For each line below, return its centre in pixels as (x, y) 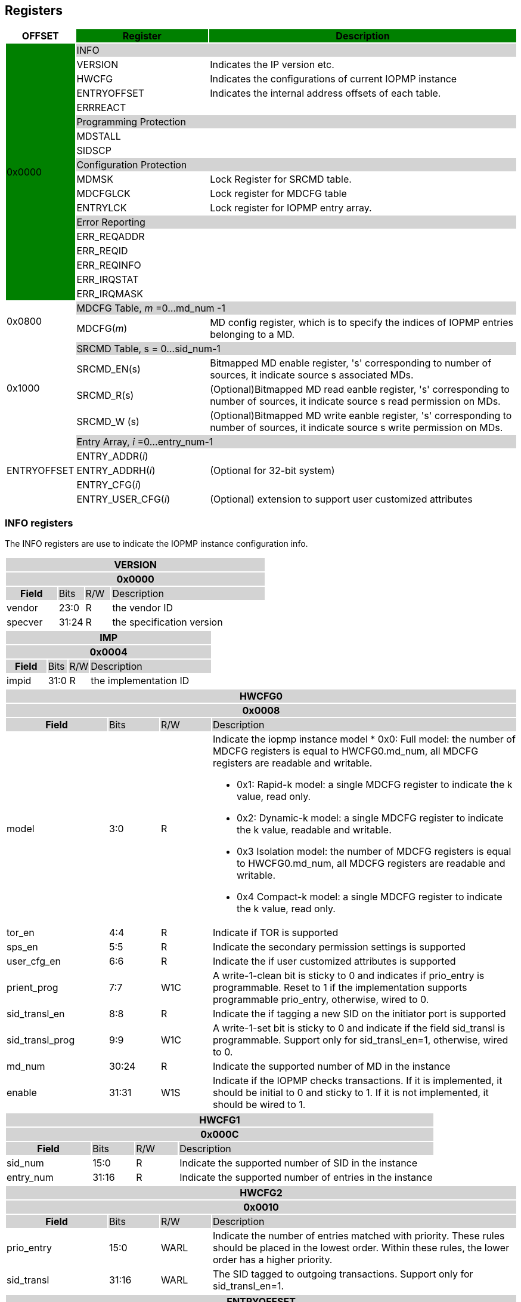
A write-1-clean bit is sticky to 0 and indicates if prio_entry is (349, 976)
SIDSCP (94, 151)
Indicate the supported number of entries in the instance (306, 1178)
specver (25, 622)
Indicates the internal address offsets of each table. (325, 93)
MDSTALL (99, 136)
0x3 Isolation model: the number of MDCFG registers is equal (374, 852)
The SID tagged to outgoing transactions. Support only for (343, 1274)
